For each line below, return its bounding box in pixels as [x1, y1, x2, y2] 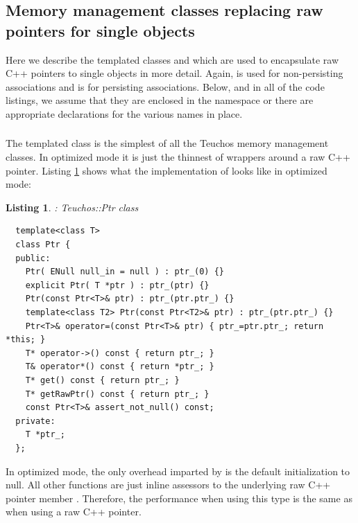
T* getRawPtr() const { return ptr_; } [25, 389, 210, 399]
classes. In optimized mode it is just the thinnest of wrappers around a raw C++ [6, 150, 350, 164]
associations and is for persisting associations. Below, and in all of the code [6, 79, 325, 94]
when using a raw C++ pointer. [6, 504, 142, 519]
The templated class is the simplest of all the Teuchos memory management [6, 136, 329, 150]
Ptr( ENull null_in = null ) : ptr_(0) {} [25, 267, 224, 277]
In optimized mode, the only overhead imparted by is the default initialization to [6, 463, 350, 478]
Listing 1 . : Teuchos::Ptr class [6, 200, 139, 214]
